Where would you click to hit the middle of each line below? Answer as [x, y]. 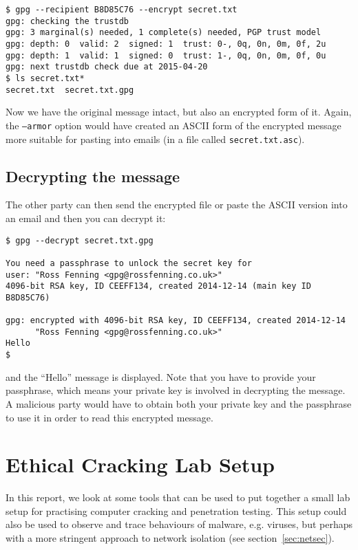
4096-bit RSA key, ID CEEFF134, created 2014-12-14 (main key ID [158, 286]
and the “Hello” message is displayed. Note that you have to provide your [161, 376]
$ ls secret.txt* [45, 78]
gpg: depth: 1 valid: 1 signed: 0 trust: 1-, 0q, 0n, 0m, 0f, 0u [166, 55]
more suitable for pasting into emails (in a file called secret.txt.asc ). [155, 139]
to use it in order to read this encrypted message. [109, 417]
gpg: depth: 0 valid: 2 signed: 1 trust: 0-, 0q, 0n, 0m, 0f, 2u [166, 44]
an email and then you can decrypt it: [86, 218]
